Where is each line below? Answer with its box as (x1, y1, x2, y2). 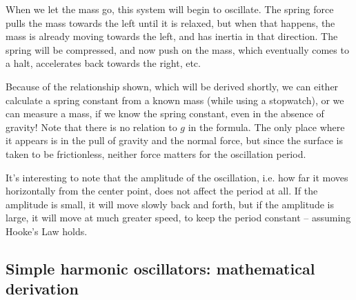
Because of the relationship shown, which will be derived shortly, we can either (6, 79, 339, 93)
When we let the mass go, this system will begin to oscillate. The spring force (6, 2, 334, 16)
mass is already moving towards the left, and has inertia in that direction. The (6, 29, 338, 43)
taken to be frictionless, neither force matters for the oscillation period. (6, 146, 306, 161)
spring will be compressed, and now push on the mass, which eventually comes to (6, 42, 349, 57)
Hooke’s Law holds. (6, 223, 88, 238)
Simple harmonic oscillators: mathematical (6, 257, 315, 279)
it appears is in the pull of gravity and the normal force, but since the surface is (6, 133, 344, 148)
